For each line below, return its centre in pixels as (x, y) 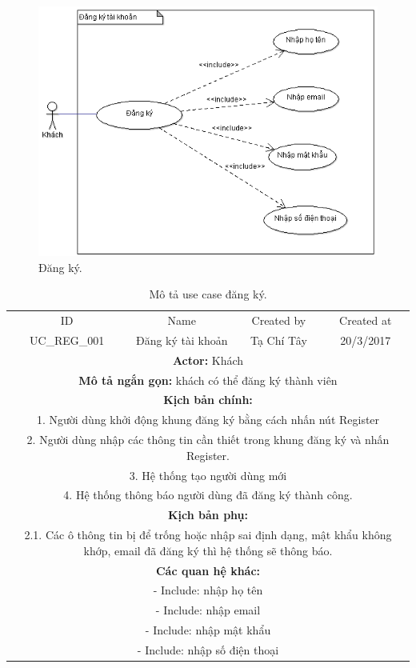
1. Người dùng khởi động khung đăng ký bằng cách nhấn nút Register (208, 420)
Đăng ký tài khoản (182, 340)
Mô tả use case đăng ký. (208, 294)
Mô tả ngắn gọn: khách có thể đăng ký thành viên (208, 380)
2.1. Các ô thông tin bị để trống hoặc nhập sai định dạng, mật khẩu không (208, 535)
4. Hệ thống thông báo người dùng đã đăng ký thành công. (208, 495)
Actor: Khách (208, 360)
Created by (279, 320)
